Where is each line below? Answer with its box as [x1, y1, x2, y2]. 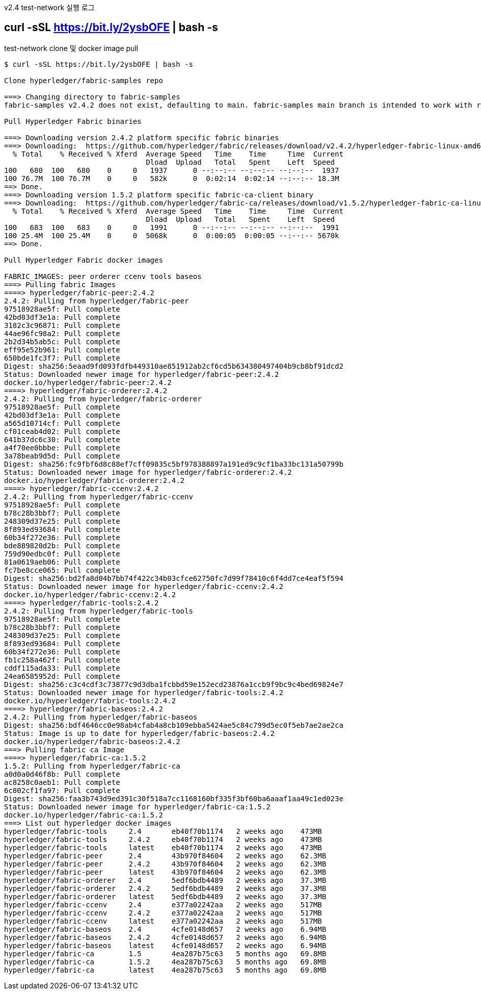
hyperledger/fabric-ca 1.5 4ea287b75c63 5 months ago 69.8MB [4, 949, 327, 958]
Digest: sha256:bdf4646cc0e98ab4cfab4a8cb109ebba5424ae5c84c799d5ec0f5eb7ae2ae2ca [4, 721, 343, 729]
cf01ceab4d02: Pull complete [4, 427, 120, 436]
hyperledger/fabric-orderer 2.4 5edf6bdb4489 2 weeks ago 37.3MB [4, 876, 327, 884]
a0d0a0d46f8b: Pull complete [4, 770, 120, 778]
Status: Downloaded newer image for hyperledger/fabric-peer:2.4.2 [4, 370, 279, 378]
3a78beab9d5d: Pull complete [4, 451, 120, 460]
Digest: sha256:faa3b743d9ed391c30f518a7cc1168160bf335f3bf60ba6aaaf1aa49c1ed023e [4, 794, 343, 803]
